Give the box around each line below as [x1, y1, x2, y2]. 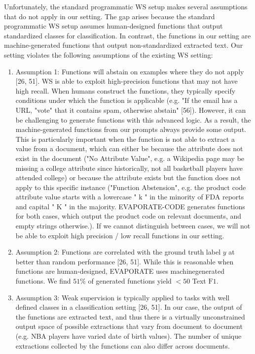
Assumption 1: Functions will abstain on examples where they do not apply [15, 66, 244, 76]
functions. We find [15, 276, 71, 286]
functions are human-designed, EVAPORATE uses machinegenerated [15, 266, 224, 276]
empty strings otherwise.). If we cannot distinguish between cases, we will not [15, 221, 251, 231]
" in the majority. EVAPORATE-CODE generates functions [64, 201, 245, 211]
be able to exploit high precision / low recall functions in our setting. [15, 230, 224, 240]
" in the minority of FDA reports [145, 192, 244, 202]
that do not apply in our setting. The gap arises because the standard [4, 11, 215, 21]
